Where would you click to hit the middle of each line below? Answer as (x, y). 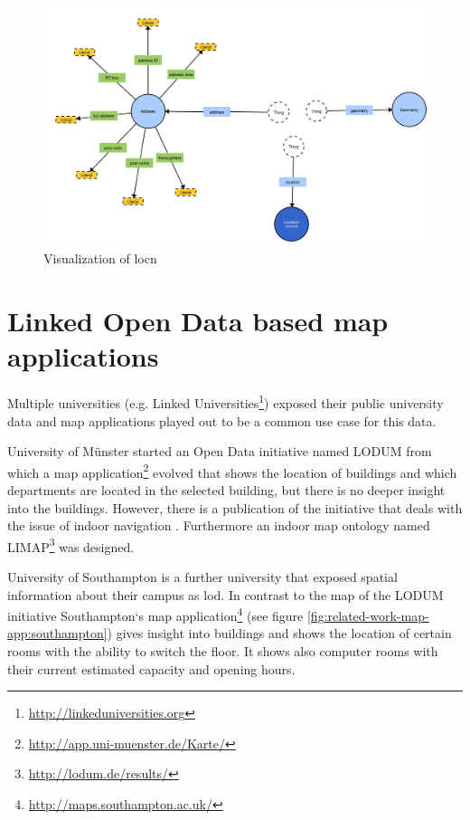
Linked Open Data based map (198, 321)
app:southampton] (57, 633)
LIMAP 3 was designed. (71, 545)
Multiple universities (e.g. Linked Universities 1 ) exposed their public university (226, 401)
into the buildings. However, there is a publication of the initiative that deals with (235, 507)
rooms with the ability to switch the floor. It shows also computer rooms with (223, 651)
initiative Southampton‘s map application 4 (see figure (155, 614)
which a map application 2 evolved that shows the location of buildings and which (232, 471)
